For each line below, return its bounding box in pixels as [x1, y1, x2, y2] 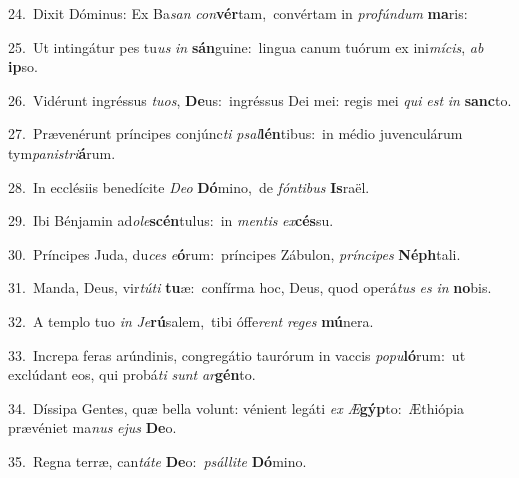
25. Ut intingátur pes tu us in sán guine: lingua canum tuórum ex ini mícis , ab [8, 36, 484, 57]
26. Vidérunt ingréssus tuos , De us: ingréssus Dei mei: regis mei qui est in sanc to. [8, 89, 512, 110]
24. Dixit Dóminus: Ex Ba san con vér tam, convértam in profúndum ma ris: [8, 3, 468, 23]
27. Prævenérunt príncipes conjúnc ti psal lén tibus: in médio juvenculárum [8, 123, 463, 144]
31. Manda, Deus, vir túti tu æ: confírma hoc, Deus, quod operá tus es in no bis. [8, 277, 492, 298]
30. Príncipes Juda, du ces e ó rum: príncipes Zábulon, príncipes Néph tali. [8, 243, 461, 264]
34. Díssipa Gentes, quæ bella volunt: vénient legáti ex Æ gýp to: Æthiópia [8, 397, 465, 418]
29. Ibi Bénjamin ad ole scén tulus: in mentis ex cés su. [8, 210, 334, 231]
